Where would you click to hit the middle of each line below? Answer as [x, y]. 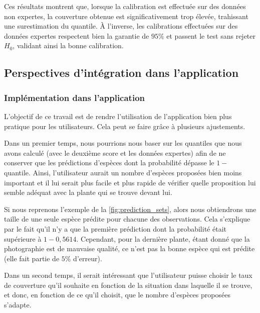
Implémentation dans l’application [75, 97]
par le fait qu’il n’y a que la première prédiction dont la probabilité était [115, 228]
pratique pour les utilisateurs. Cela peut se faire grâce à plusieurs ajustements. [125, 126]
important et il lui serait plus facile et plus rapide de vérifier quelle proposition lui [130, 182]
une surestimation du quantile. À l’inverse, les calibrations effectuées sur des [121, 26]
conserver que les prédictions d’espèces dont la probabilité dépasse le [109, 163]
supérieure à [23, 238]
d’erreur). [88, 258]
